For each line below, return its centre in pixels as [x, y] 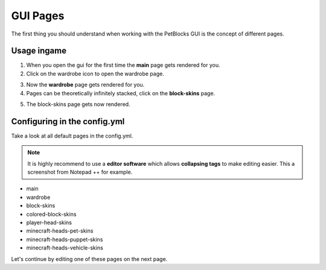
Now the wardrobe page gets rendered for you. [85, 85]
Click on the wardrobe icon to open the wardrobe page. [95, 74]
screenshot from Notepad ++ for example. [80, 172]
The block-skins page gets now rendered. [78, 104]
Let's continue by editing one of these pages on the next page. [89, 259]
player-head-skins [49, 222]
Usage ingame [39, 51]
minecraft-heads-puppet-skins [65, 239]
